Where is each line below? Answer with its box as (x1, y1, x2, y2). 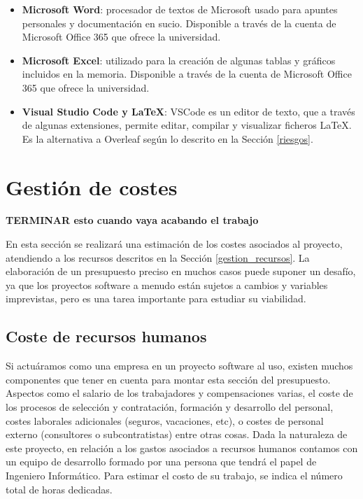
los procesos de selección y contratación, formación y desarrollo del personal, (6, 400, 334, 414)
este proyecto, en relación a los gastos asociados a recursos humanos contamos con (6, 440, 358, 455)
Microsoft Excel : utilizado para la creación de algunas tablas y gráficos (22, 52, 336, 67)
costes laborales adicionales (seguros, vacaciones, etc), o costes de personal (6, 413, 324, 428)
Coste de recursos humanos (6, 325, 207, 347)
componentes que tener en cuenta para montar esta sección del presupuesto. (6, 372, 331, 386)
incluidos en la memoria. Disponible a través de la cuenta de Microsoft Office (22, 66, 352, 81)
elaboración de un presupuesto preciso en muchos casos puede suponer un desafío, (6, 264, 356, 279)
